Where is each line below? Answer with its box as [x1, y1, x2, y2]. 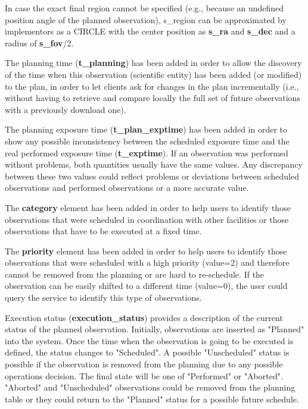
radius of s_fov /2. [5, 36, 74, 49]
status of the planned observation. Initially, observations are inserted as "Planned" [5, 323, 304, 335]
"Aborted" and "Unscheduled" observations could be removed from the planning [5, 381, 295, 394]
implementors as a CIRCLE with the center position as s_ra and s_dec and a [5, 25, 295, 37]
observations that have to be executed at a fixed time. [5, 225, 202, 237]
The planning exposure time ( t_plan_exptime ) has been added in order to [5, 123, 288, 136]
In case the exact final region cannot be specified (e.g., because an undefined [5, 2, 284, 14]
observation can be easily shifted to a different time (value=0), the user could [5, 279, 288, 292]
